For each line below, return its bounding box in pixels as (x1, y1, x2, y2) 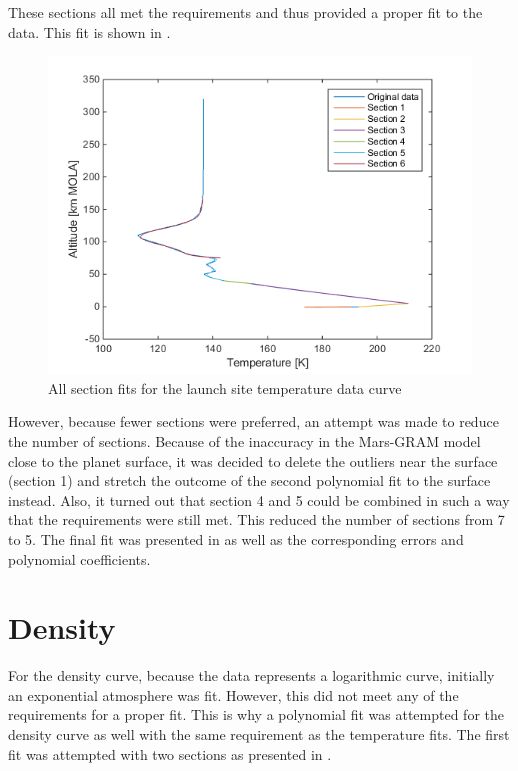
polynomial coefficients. (8, 548, 151, 569)
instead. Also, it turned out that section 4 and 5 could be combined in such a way (8, 489, 510, 510)
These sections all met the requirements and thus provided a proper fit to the (8, 2, 483, 22)
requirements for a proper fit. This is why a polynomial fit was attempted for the (8, 704, 504, 725)
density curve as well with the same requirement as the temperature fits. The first (8, 724, 510, 745)
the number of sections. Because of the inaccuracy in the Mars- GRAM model (8, 430, 481, 451)
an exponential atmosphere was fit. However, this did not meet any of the (8, 684, 459, 705)
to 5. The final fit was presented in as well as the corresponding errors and (8, 528, 464, 549)
